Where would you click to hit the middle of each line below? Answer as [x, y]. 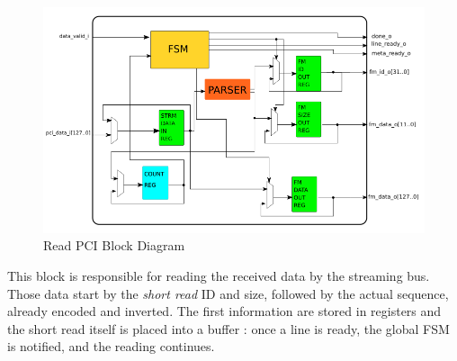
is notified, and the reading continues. [111, 346]
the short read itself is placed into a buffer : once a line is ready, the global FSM [228, 328]
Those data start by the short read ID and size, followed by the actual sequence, [228, 293]
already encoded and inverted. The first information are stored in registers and [224, 311]
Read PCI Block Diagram [114, 245]
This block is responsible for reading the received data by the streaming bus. [219, 275]
